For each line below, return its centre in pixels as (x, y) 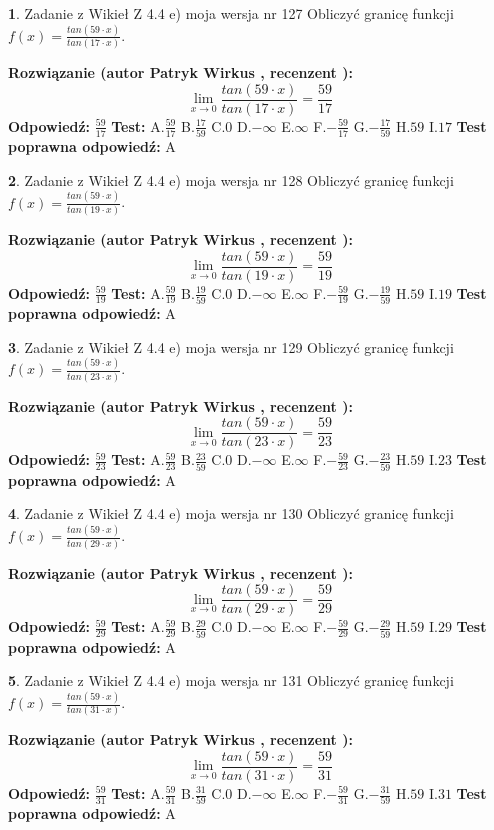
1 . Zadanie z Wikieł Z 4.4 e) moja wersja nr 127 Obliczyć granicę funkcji (231, 13)
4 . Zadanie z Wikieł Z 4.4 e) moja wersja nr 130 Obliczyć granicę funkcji (231, 513)
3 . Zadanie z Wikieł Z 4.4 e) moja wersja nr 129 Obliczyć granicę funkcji (231, 346)
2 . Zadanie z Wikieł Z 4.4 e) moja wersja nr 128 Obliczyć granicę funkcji (231, 179)
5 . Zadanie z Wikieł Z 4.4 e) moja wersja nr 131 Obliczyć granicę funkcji (231, 680)
